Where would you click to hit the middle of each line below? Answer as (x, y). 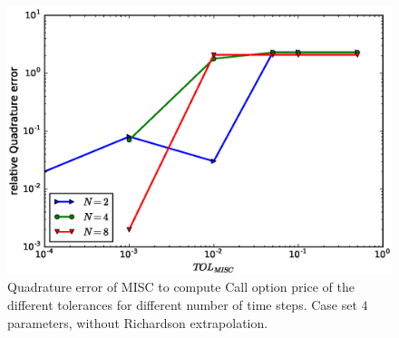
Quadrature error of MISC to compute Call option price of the (181, 287)
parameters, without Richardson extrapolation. (138, 322)
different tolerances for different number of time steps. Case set (182, 304)
